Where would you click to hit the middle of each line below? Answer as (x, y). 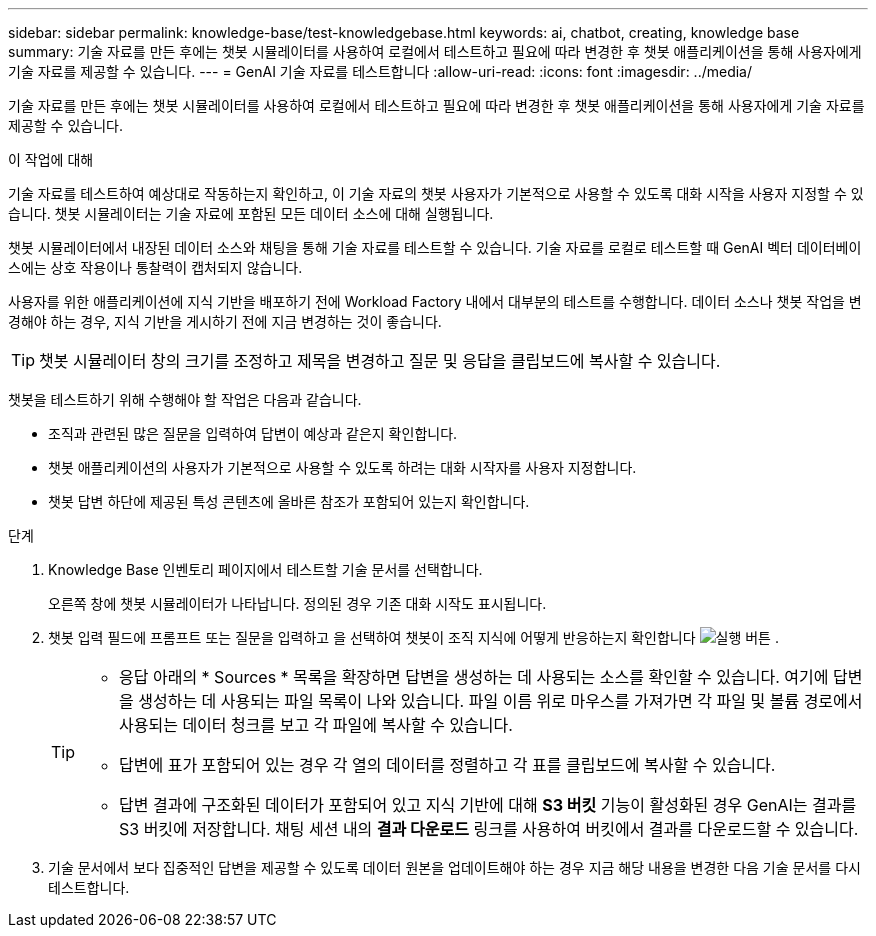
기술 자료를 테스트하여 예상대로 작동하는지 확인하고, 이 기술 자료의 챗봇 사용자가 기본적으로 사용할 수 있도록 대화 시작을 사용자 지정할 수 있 (436, 193)
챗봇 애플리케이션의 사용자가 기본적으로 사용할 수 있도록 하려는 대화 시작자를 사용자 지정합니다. (342, 467)
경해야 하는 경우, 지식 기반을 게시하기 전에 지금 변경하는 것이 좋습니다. (225, 321)
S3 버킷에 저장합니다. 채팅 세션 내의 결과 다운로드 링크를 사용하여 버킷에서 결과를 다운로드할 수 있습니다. (489, 829)
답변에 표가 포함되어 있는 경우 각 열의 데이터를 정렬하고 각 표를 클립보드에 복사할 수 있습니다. (447, 765)
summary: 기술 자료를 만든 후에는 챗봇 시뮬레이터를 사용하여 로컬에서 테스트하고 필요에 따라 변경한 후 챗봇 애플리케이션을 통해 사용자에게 (435, 51)
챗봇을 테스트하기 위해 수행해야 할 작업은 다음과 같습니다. (185, 399)
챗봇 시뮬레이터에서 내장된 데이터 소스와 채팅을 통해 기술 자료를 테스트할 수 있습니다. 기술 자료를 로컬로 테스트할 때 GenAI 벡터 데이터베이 (435, 247)
